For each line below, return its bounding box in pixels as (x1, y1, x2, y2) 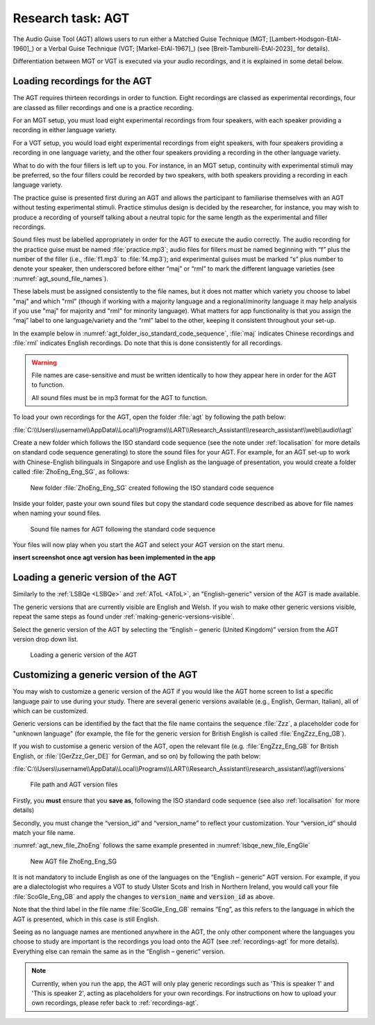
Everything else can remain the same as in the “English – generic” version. (12, 947, 226, 955)
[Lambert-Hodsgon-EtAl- (269, 35, 342, 43)
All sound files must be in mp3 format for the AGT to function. (31, 393, 208, 402)
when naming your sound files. (12, 509, 101, 518)
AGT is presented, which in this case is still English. (12, 915, 160, 923)
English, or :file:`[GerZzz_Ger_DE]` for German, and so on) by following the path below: (12, 752, 261, 760)
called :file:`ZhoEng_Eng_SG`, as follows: (12, 468, 130, 476)
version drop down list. (12, 635, 79, 643)
